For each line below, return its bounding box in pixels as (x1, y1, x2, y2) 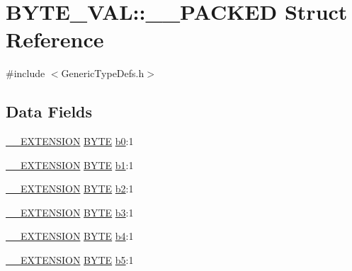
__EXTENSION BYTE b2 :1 (6, 181, 134, 196)
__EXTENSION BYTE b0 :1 (6, 134, 134, 149)
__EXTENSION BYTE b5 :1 (6, 253, 134, 267)
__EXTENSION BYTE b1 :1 (6, 157, 134, 172)
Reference (6, 25, 104, 54)
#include (6, 66, 45, 81)
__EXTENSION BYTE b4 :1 (6, 229, 134, 243)
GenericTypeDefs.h (61, 66, 144, 81)
